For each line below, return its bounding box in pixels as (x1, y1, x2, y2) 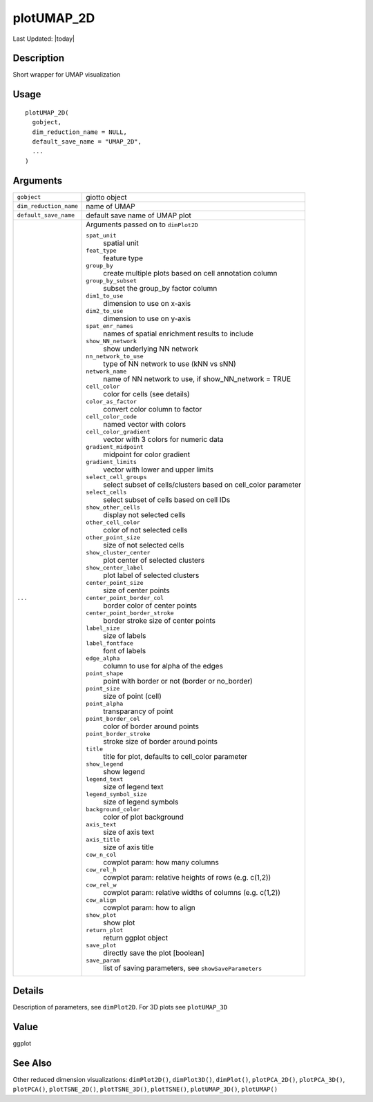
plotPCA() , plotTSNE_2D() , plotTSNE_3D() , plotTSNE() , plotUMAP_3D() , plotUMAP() (12, 1085, 278, 1094)
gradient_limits (86, 458, 137, 465)
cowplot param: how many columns (103, 857, 219, 867)
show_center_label (86, 563, 144, 571)
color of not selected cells (103, 525, 188, 534)
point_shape (86, 670, 124, 677)
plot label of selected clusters (103, 570, 200, 580)
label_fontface (86, 639, 134, 647)
